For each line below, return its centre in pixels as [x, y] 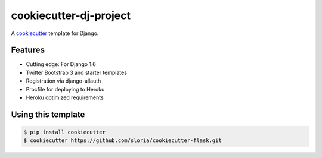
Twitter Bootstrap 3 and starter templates [77, 72]
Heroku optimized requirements [65, 97]
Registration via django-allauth [64, 81]
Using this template [48, 114]
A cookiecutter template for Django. [55, 33]
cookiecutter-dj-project [71, 15]
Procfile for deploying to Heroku [65, 89]
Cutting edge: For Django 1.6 [61, 64]
